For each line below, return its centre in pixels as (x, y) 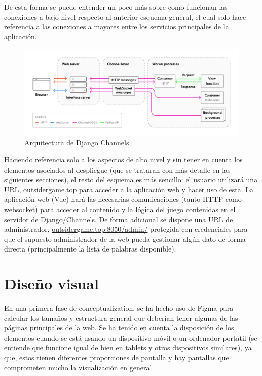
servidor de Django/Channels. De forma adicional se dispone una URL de (119, 219)
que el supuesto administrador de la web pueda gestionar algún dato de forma (125, 239)
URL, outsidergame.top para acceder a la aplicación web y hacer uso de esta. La (129, 189)
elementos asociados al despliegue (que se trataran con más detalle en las (117, 169)
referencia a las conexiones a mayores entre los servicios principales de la (117, 27)
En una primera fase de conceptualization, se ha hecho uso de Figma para (119, 308)
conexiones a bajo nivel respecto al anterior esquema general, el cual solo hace (125, 16)
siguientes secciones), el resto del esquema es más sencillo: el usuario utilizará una (131, 179)
